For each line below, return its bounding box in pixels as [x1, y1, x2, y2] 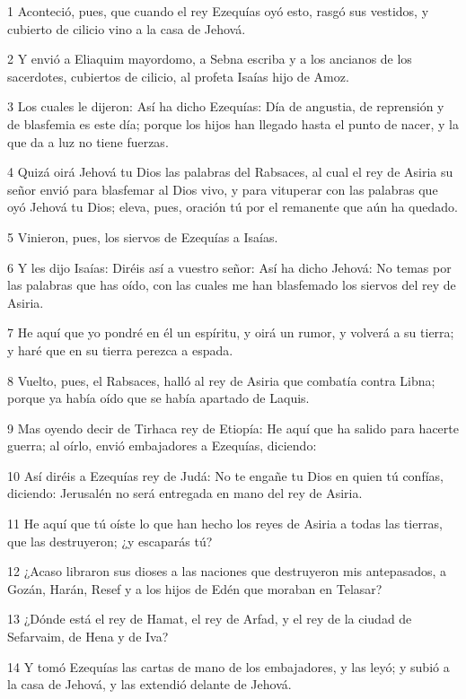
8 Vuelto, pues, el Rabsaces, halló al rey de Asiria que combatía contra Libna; [7, 371, 435, 389]
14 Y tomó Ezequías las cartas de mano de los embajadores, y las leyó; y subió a [7, 657, 450, 676]
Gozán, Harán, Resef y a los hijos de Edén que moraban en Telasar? [7, 579, 382, 598]
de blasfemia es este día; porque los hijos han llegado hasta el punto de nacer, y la [7, 114, 459, 133]
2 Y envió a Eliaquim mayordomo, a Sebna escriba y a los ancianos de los [7, 49, 412, 68]
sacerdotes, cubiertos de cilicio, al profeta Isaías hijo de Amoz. [7, 66, 349, 85]
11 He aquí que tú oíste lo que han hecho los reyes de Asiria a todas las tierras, [7, 514, 443, 533]
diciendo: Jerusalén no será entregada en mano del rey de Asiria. [7, 484, 363, 502]
